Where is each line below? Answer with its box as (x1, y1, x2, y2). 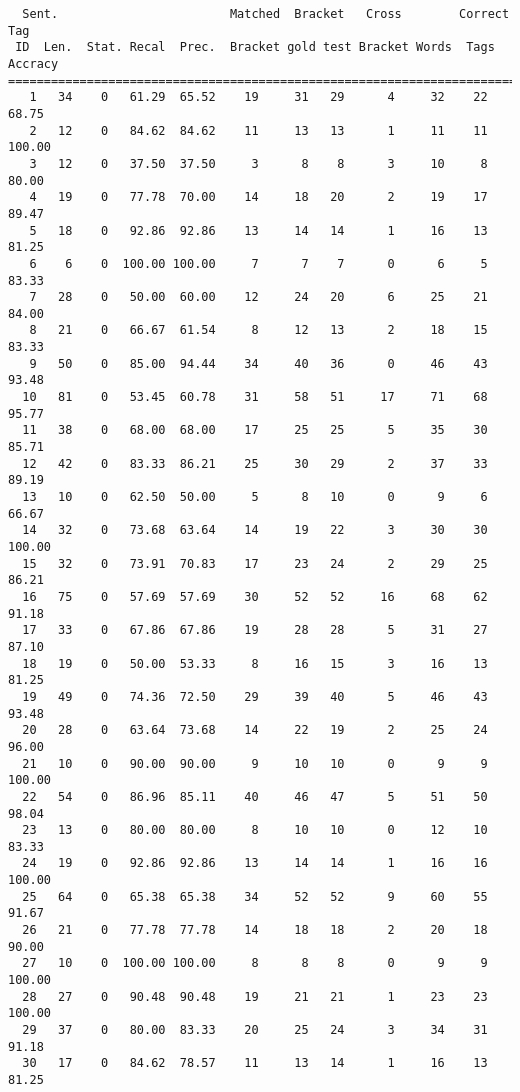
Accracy (8, 56, 59, 71)
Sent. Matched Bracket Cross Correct (22, 7, 510, 21)
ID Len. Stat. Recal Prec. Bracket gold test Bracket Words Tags (15, 40, 495, 55)
